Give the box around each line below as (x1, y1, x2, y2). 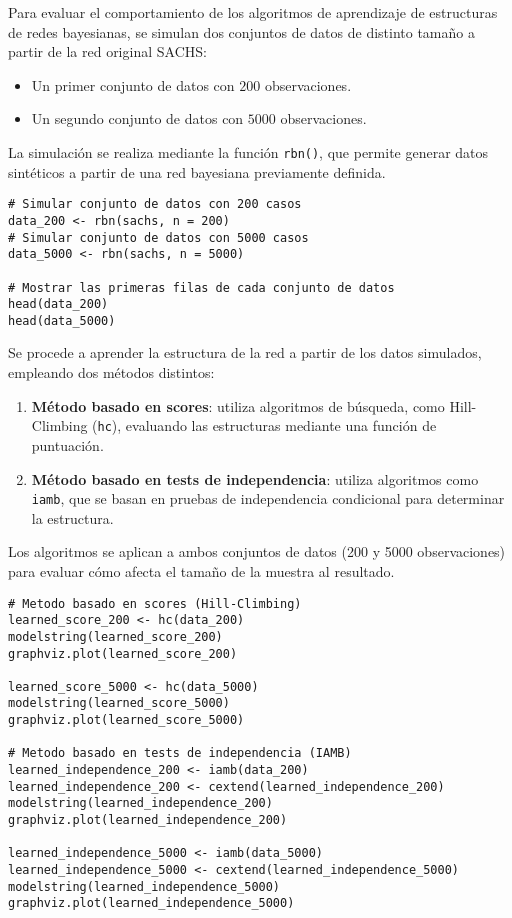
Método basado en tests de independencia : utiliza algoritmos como (31, 468, 479, 489)
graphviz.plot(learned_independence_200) (8, 813, 288, 828)
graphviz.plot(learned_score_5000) (8, 713, 245, 728)
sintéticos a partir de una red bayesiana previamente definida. (8, 161, 386, 182)
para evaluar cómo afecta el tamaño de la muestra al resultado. (8, 560, 395, 581)
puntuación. (31, 434, 104, 455)
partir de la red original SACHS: (8, 41, 207, 62)
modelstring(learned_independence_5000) (8, 879, 281, 894)
